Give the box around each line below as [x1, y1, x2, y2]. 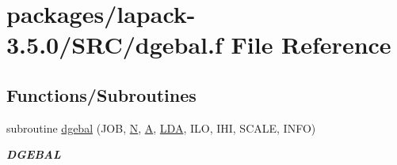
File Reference [231, 28, 391, 61]
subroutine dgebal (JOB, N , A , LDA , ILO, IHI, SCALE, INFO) [6, 119, 316, 136]
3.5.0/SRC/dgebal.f [6, 28, 223, 61]
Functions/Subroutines [6, 82, 197, 107]
